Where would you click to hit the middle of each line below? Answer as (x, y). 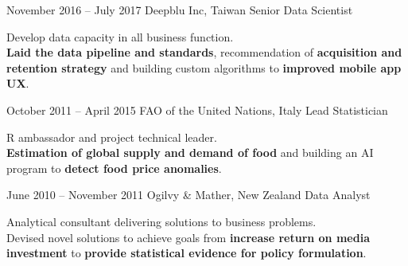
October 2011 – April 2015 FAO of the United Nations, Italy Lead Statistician (197, 110)
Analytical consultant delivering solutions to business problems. (161, 221)
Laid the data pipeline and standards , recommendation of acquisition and (204, 52)
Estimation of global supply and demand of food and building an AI (190, 153)
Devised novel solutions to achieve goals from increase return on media (188, 237)
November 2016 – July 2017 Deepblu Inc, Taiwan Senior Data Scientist (180, 10)
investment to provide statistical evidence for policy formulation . (187, 253)
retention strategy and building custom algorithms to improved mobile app (204, 67)
